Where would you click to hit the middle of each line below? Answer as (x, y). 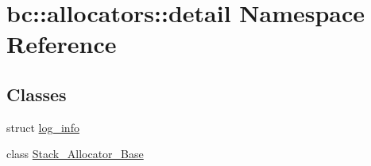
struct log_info (43, 127)
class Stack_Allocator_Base (75, 154)
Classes (37, 94)
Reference (62, 44)
